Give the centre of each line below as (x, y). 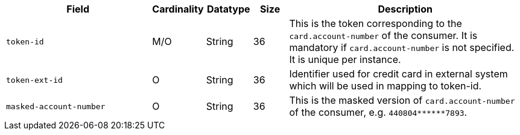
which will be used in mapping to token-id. (385, 86)
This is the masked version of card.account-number (402, 100)
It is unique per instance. (345, 59)
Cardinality (178, 9)
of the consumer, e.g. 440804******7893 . (378, 112)
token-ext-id (34, 80)
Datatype (229, 9)
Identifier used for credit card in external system (398, 74)
